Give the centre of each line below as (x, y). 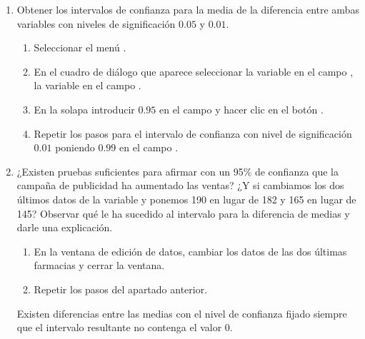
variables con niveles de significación (96, 23)
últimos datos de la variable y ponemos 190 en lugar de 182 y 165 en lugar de (186, 199)
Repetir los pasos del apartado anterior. (121, 289)
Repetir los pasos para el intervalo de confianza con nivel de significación (193, 133)
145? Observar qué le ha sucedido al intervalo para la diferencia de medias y (183, 213)
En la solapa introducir (84, 109)
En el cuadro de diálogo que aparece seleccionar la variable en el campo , (194, 71)
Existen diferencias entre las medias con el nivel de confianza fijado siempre (182, 313)
